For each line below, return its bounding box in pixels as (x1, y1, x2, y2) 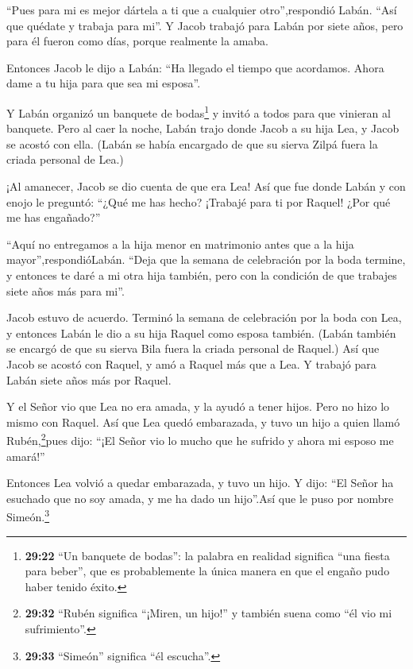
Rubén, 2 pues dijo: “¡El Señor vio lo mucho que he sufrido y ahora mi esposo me (6, 430, 394, 448)
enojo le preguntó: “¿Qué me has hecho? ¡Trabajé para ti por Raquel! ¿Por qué (6, 193, 391, 210)
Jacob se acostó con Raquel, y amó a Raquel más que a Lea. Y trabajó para (6, 355, 376, 372)
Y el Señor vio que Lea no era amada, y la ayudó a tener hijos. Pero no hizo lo (6, 398, 390, 415)
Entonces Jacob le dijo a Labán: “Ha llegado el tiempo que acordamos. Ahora (6, 59, 384, 75)
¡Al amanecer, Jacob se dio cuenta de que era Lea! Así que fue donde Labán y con (6, 178, 406, 194)
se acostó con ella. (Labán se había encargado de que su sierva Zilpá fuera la (6, 135, 378, 152)
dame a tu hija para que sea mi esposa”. (6, 75, 201, 91)
